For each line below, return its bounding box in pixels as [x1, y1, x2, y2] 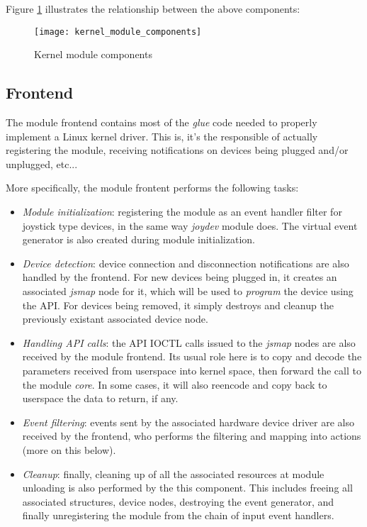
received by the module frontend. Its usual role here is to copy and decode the [22, 349, 362, 364]
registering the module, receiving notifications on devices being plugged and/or [6, 143, 349, 157]
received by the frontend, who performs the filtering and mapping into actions [22, 428, 361, 443]
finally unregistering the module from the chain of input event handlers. [22, 508, 334, 523]
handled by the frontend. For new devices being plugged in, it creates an [22, 270, 337, 284]
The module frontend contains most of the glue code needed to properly [6, 115, 317, 130]
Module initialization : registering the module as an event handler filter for [22, 204, 342, 219]
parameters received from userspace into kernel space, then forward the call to [22, 362, 361, 377]
